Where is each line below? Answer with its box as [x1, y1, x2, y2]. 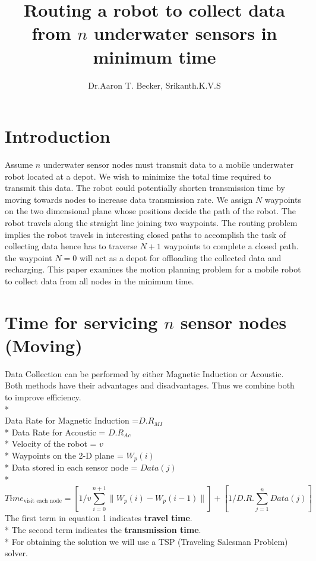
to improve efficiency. [5, 391, 81, 403]
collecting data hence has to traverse [5, 240, 138, 252]
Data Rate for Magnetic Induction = [5, 414, 139, 427]
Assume [5, 158, 33, 171]
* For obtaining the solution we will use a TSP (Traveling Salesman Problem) [5, 535, 288, 547]
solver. [5, 547, 29, 559]
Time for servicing [5, 309, 158, 334]
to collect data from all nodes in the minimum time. [5, 274, 194, 287]
